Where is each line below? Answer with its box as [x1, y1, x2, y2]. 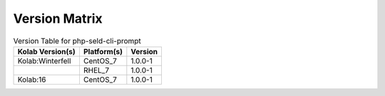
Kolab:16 [17, 75, 46, 85]
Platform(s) [83, 46, 123, 56]
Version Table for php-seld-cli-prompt [13, 36, 142, 46]
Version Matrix [13, 11, 103, 26]
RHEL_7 [83, 65, 110, 75]
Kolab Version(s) [17, 46, 76, 56]
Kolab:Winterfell [17, 55, 71, 65]
